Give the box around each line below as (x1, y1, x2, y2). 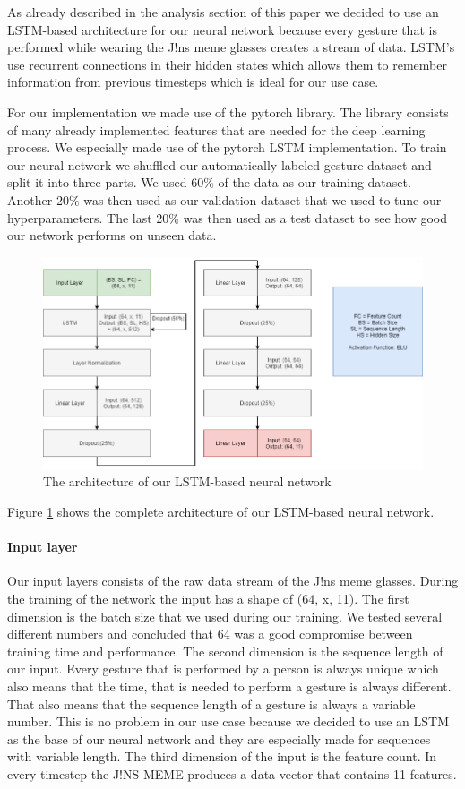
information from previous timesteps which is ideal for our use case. (7, 73, 379, 91)
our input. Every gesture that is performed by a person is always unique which (7, 659, 439, 678)
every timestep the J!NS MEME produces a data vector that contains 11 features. (7, 764, 457, 783)
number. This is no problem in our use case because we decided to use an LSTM (7, 712, 450, 731)
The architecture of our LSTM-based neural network (43, 472, 332, 491)
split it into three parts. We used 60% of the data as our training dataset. (7, 173, 411, 192)
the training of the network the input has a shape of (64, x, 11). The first (7, 589, 409, 608)
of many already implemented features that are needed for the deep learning (7, 120, 426, 139)
